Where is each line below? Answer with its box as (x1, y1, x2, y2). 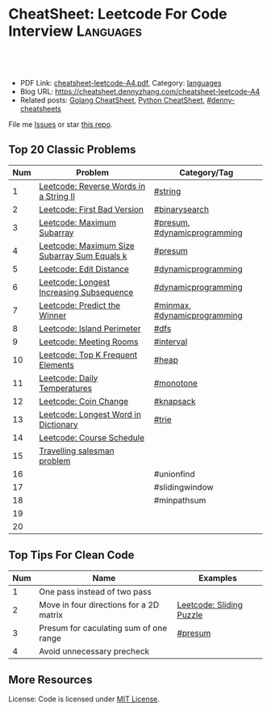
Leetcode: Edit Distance (39, 263, 129, 275)
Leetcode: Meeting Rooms (39, 336, 139, 347)
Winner (39, 309, 67, 321)
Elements (39, 359, 74, 370)
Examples (198, 572, 238, 583)
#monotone (153, 377, 198, 389)
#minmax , (153, 300, 192, 311)
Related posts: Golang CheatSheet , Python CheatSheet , (19, 95, 206, 105)
